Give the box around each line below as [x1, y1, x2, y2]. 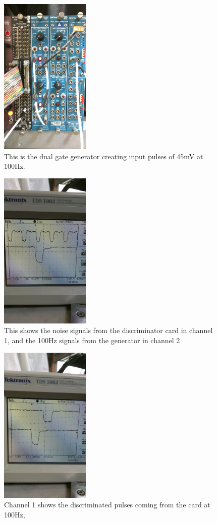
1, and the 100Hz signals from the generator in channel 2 [4, 335, 180, 345]
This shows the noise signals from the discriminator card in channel [4, 325, 213, 336]
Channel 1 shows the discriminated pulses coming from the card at [4, 499, 210, 510]
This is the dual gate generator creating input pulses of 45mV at [4, 151, 203, 161]
